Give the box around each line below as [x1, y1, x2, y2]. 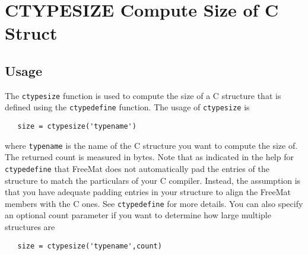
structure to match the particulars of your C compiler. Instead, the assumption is [5, 174, 301, 186]
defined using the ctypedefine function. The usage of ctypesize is [5, 101, 250, 113]
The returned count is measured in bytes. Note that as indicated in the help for [5, 151, 294, 163]
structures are [5, 221, 55, 233]
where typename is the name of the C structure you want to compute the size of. [5, 139, 298, 151]
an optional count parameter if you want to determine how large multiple [5, 209, 271, 221]
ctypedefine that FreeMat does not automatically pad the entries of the [5, 162, 269, 174]
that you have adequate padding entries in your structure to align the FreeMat [5, 186, 291, 198]
